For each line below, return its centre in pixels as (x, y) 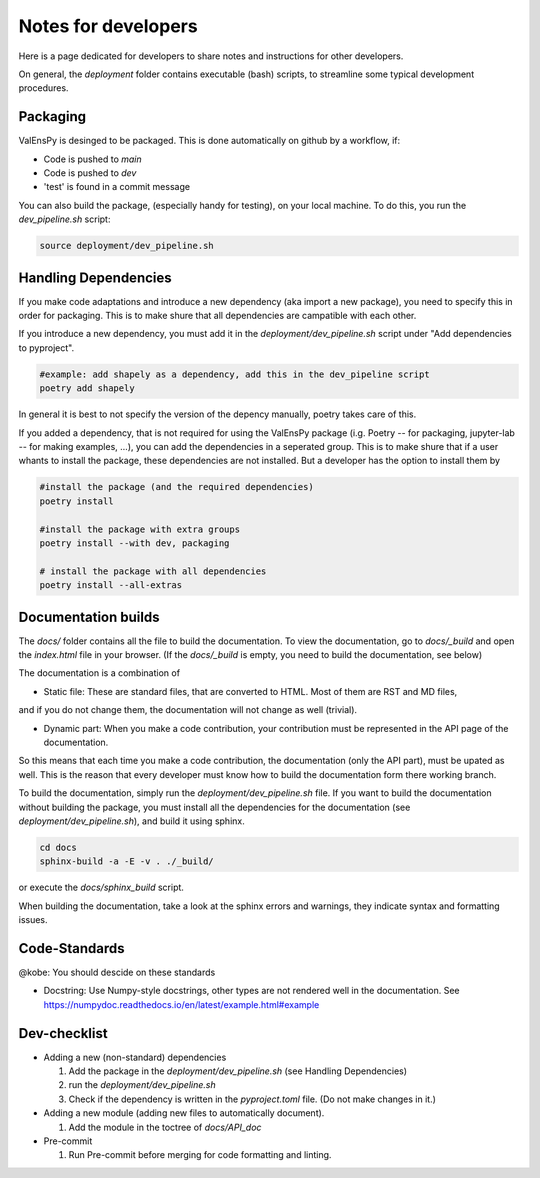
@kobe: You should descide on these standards (117, 972)
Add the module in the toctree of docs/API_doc (165, 1127)
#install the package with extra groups (139, 529)
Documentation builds (89, 616)
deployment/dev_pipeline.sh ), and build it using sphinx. (131, 821)
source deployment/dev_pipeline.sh (126, 246)
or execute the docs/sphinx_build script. (101, 887)
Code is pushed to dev (90, 173)
